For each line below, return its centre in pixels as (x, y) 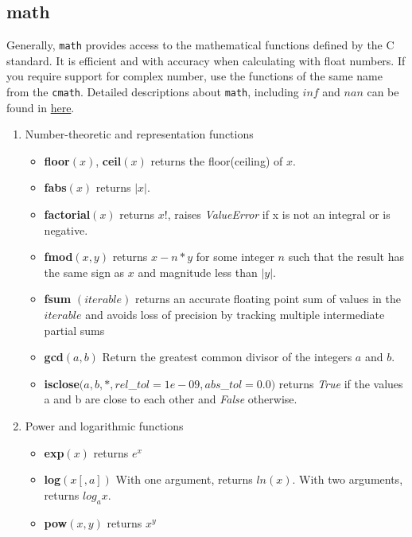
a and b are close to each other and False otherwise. (171, 399)
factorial (67, 214)
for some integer (235, 257)
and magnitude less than (198, 272)
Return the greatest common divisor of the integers (227, 357)
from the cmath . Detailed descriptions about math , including (153, 92)
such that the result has (346, 257)
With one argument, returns (184, 479)
